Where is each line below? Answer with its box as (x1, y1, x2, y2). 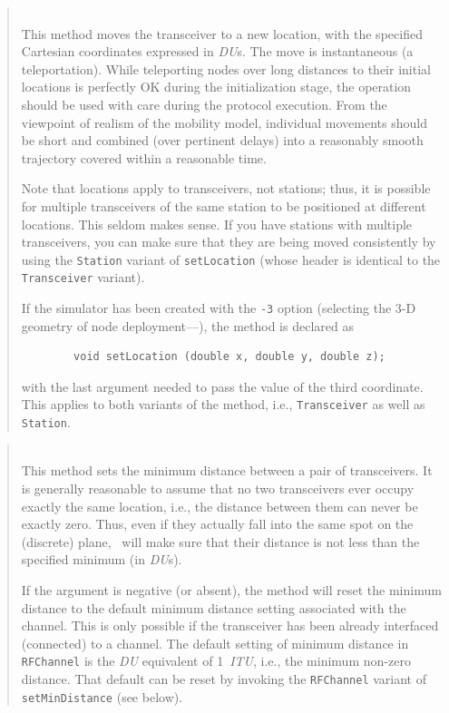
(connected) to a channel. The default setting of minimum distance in (21, 633, 409, 652)
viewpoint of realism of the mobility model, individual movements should (21, 112, 427, 132)
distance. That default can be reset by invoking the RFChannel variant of (21, 669, 426, 688)
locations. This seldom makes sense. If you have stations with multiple (21, 214, 413, 233)
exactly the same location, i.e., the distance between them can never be (21, 496, 418, 515)
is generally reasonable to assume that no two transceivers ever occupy (21, 478, 415, 497)
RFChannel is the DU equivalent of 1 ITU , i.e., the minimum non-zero (21, 651, 411, 670)
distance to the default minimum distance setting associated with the (21, 598, 406, 617)
